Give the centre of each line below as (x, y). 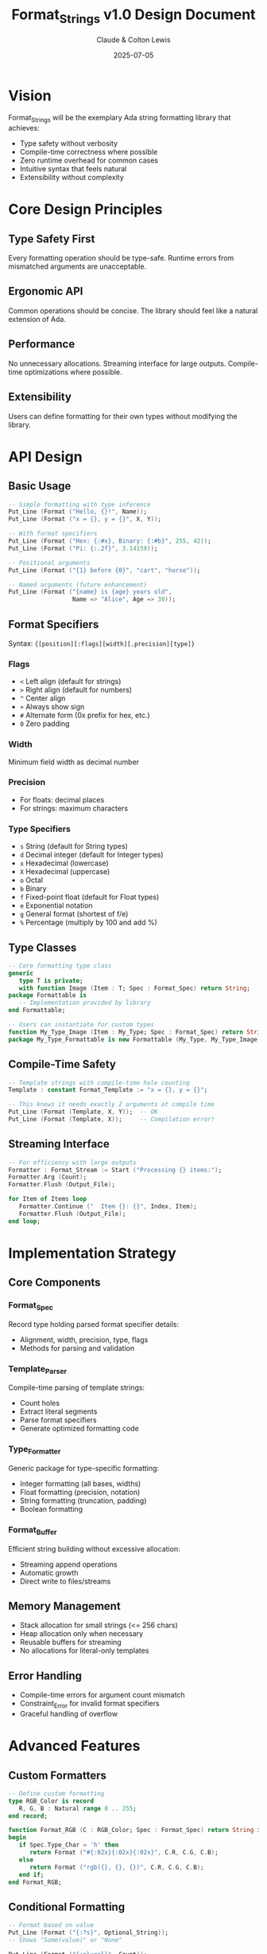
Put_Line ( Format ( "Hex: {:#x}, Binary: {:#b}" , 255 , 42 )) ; (110, 541)
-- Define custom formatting (56, 1793)
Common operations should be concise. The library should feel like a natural (133, 310)
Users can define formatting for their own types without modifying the (123, 416)
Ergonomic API (46, 291)
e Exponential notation (56, 905)
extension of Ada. (37, 319)
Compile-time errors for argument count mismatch (102, 1695)
